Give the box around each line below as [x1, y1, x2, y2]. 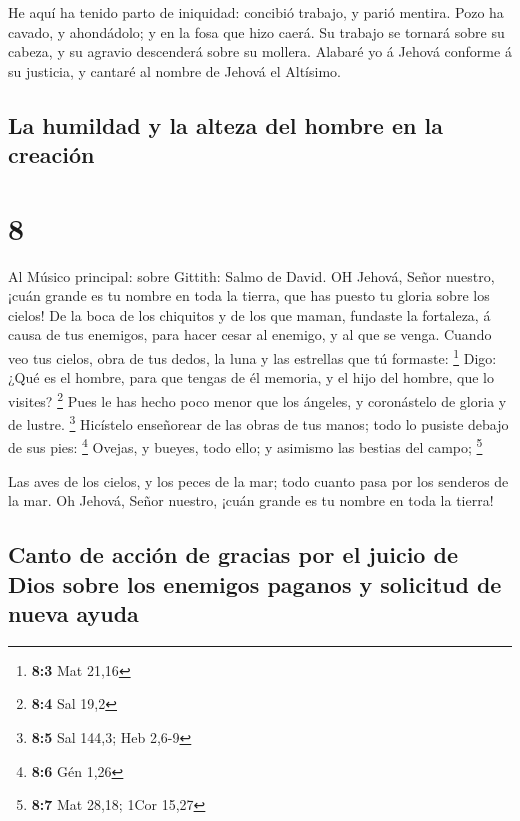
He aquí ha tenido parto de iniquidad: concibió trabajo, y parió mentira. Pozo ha [8, 2, 504, 22]
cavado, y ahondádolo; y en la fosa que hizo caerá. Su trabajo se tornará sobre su [8, 21, 505, 42]
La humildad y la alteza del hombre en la [8, 109, 443, 140]
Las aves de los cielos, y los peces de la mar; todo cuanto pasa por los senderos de [8, 470, 509, 491]
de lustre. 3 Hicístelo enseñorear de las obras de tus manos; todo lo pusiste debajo [8, 411, 509, 434]
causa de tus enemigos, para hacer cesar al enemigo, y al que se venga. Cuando [8, 324, 492, 345]
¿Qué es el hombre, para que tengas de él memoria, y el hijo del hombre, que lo [8, 367, 494, 388]
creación [8, 139, 95, 170]
